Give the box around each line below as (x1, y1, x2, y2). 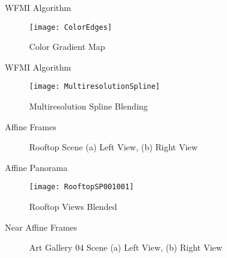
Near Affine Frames (5, 220, 77, 233)
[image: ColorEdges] (29, 23, 113, 32)
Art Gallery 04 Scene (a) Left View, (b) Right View (29, 241, 223, 254)
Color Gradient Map (29, 40, 105, 53)
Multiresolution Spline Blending (29, 100, 148, 113)
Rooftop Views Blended (29, 200, 117, 213)
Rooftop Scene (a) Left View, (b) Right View (29, 141, 198, 153)
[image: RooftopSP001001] (29, 183, 134, 192)
